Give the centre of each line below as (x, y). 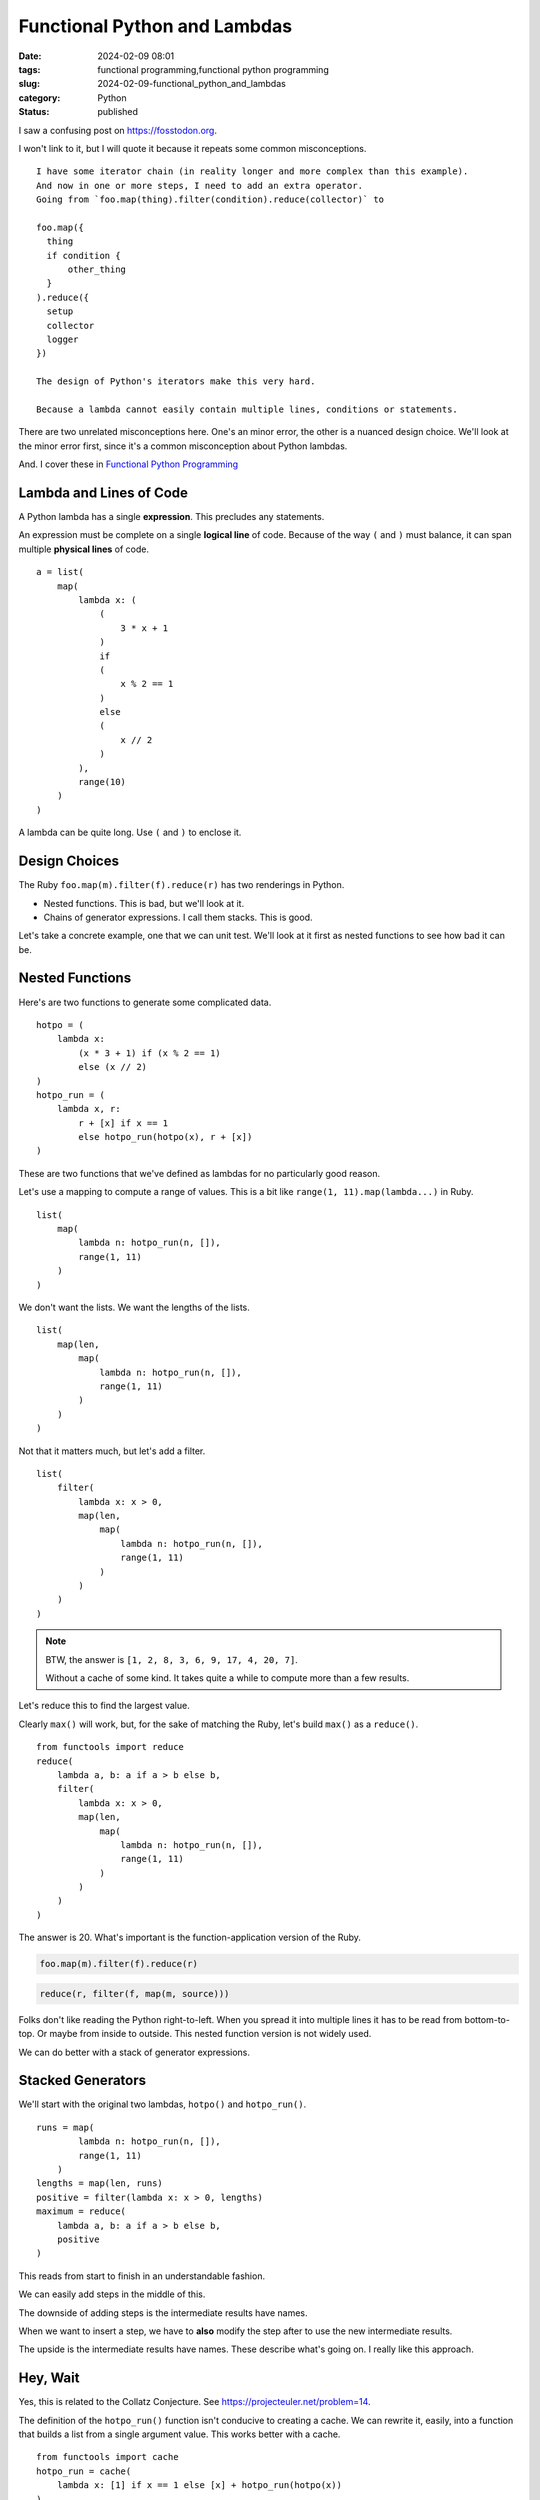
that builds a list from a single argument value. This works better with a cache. (179, 2434)
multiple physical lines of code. (84, 549)
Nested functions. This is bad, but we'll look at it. (144, 903)
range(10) (102, 782)
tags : (29, 69)
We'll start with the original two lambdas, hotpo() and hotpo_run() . (162, 2104)
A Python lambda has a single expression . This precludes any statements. (171, 516)
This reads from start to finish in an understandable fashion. (141, 2276)
